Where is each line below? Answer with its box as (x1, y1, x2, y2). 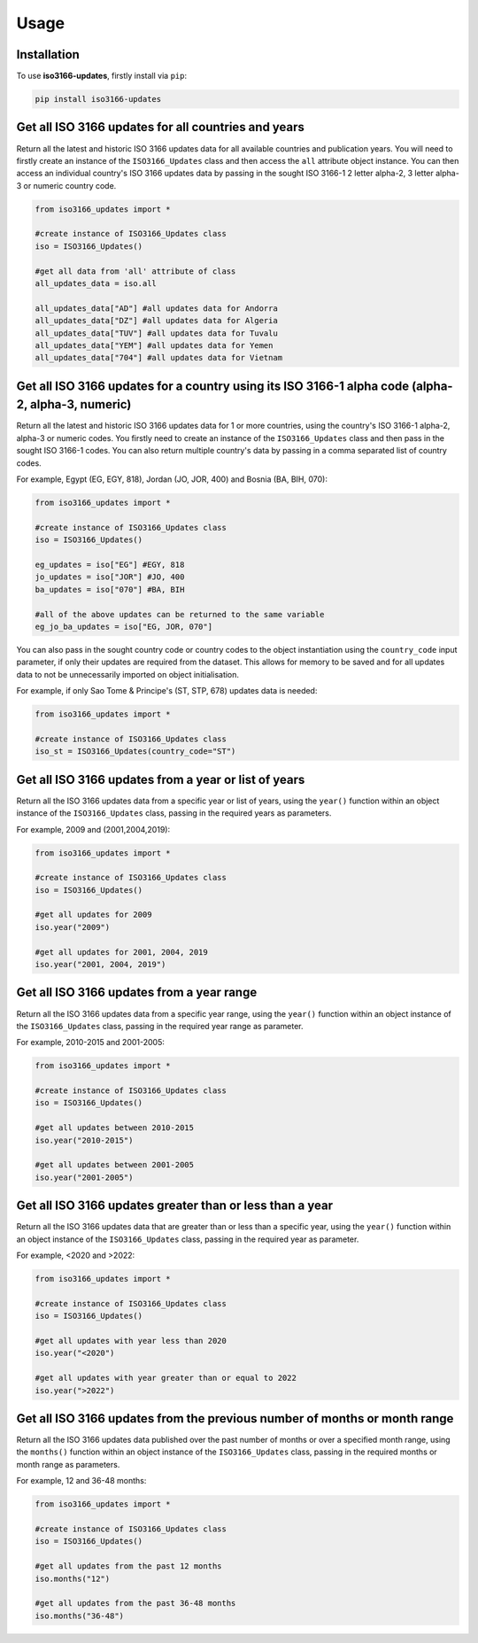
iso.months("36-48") (35, 1610, 124, 1621)
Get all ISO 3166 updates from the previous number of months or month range (16, 1411, 454, 1426)
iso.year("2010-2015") (35, 1135, 134, 1145)
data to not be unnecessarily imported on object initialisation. (16, 669, 239, 679)
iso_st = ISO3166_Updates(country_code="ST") (35, 747, 236, 756)
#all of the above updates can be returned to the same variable (35, 609, 325, 619)
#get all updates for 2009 (35, 910, 152, 920)
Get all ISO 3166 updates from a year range (16, 985, 258, 1000)
